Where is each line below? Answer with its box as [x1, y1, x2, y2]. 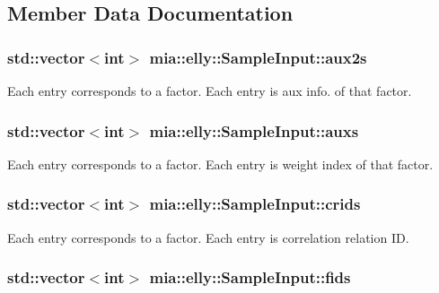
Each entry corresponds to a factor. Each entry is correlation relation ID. [7, 228, 409, 246]
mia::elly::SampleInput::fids [149, 266, 351, 289]
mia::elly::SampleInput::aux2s [149, 46, 367, 68]
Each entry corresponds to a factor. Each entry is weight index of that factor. [7, 154, 434, 173]
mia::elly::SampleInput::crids [149, 193, 361, 215]
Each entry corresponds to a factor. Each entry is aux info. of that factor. [7, 82, 412, 99]
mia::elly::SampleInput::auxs [149, 119, 359, 142]
